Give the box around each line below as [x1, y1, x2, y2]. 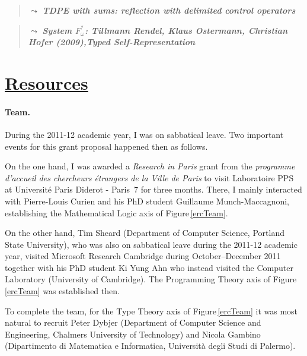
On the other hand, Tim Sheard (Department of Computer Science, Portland [5, 226, 284, 239]
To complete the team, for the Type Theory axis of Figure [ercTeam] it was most [5, 304, 298, 317]
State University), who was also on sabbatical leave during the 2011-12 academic [5, 238, 298, 250]
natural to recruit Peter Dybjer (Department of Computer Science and [5, 316, 261, 329]
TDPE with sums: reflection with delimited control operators [42, 4, 296, 16]
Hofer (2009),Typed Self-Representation [28, 36, 196, 48]
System [42, 24, 72, 36]
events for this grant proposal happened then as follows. [5, 140, 208, 152]
